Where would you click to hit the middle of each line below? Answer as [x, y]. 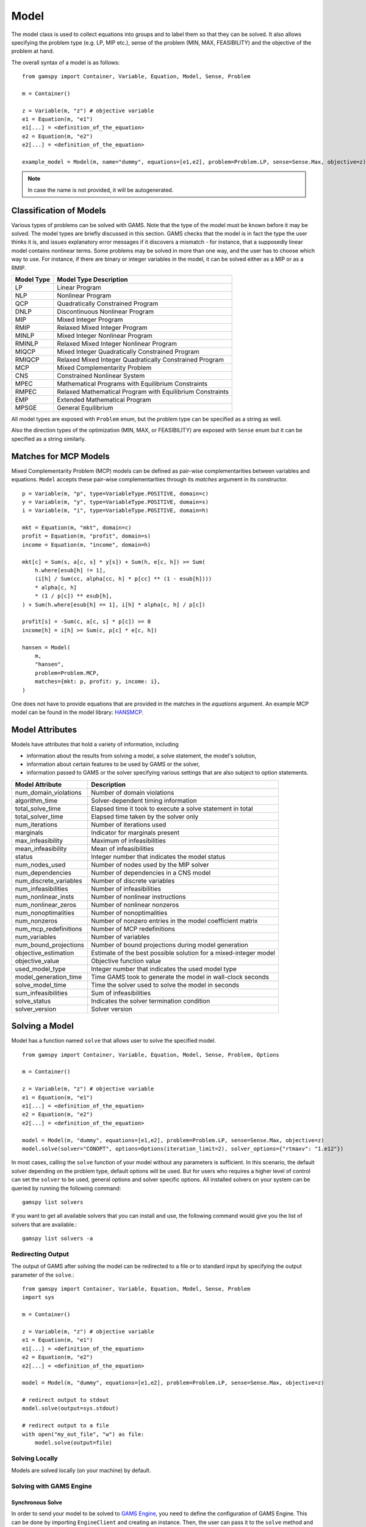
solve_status [33, 1000]
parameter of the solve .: [43, 1275]
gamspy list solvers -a [58, 1239]
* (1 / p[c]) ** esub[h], [74, 596]
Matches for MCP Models [60, 456]
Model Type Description [92, 280]
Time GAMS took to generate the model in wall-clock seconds [180, 977]
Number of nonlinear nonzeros [135, 905]
